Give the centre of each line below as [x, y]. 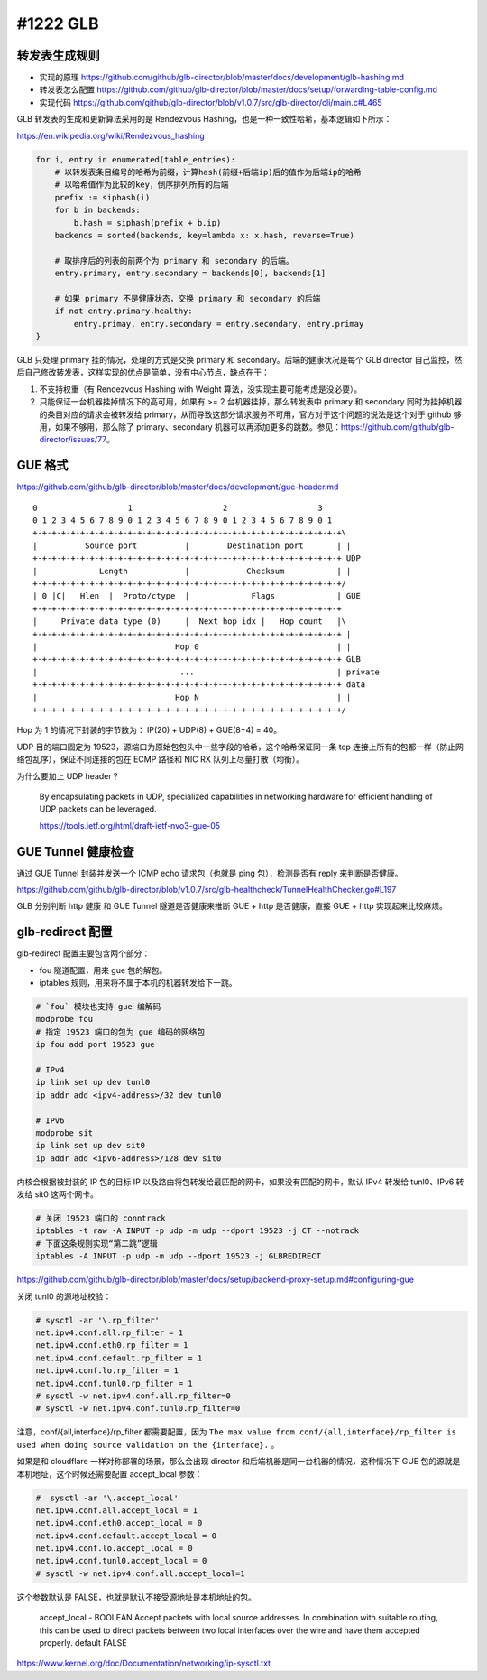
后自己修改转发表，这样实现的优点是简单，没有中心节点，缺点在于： [143, 372]
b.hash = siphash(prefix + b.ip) [147, 223]
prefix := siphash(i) [102, 197]
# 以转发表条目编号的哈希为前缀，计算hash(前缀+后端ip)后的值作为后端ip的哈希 [208, 172]
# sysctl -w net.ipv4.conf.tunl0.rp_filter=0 [138, 1409]
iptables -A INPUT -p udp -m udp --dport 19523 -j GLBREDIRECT [179, 1256]
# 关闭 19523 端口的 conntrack [101, 1218]
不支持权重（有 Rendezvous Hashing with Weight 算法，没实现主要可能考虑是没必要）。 [201, 389]
